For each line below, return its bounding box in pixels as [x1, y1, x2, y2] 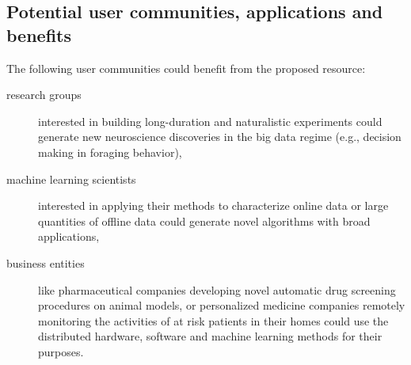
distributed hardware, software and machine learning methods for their [38, 328, 382, 344]
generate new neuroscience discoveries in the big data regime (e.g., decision [38, 128, 401, 145]
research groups [6, 86, 82, 103]
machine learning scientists [6, 170, 136, 187]
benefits [6, 22, 71, 47]
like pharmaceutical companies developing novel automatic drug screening [38, 281, 396, 298]
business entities [6, 254, 85, 271]
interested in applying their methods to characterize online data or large [38, 197, 389, 214]
